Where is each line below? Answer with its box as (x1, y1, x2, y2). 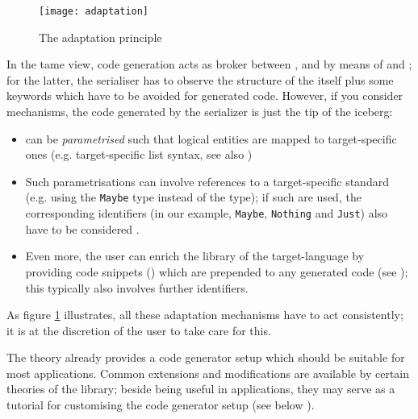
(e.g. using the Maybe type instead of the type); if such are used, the (25, 189, 362, 205)
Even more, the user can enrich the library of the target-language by (25, 247, 365, 264)
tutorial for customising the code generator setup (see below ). (6, 396, 315, 413)
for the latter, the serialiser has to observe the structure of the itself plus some (6, 71, 394, 88)
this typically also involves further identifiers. (25, 279, 249, 296)
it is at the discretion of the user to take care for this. (6, 322, 271, 338)
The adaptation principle (39, 28, 162, 45)
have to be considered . (25, 220, 140, 237)
